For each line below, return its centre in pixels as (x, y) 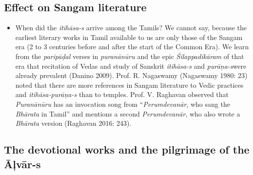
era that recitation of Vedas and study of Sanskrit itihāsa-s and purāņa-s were (131, 66)
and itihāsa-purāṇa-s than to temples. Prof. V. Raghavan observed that (122, 94)
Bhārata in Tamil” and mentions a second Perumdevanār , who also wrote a (128, 113)
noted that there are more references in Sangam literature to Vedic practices (129, 85)
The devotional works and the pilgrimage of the (127, 149)
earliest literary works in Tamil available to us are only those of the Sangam (129, 37)
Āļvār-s (22, 164)
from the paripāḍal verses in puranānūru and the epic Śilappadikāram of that (130, 56)
